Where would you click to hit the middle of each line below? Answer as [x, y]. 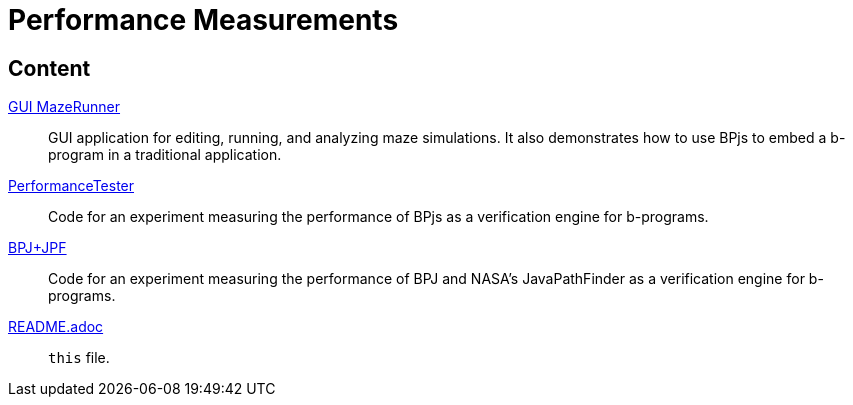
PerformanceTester [71, 186]
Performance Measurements [203, 20]
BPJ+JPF [37, 248]
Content [49, 68]
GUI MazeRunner [64, 107]
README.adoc [56, 327]
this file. [79, 358]
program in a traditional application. [165, 155]
